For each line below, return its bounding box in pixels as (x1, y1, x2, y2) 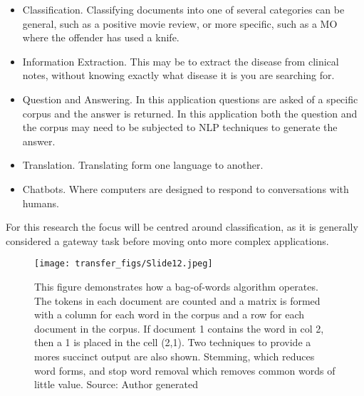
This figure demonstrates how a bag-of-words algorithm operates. (34, 278, 318, 293)
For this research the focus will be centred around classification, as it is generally (6, 219, 358, 234)
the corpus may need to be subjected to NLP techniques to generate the (22, 120, 338, 135)
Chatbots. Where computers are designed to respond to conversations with (22, 181, 349, 196)
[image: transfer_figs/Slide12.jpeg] (34, 259, 213, 269)
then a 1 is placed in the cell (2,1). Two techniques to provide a (34, 335, 311, 350)
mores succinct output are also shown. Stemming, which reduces (34, 348, 315, 363)
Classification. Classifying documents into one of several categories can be (22, 2, 345, 16)
